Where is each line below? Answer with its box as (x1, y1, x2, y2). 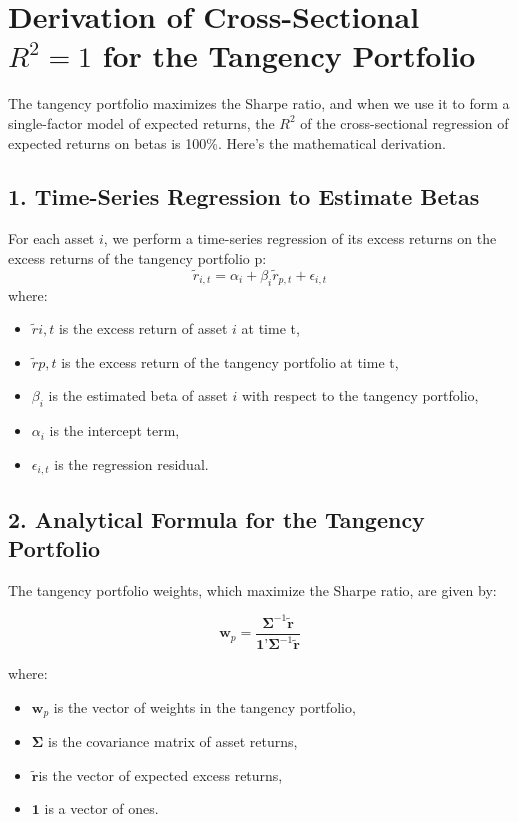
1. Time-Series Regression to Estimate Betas (8, 181, 480, 212)
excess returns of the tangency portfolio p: (8, 247, 267, 268)
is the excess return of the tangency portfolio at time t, (61, 351, 399, 372)
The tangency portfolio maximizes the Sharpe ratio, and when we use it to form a (8, 93, 510, 114)
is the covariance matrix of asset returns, (48, 731, 298, 752)
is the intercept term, (49, 420, 180, 441)
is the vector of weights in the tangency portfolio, (53, 696, 356, 717)
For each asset (8, 228, 95, 249)
